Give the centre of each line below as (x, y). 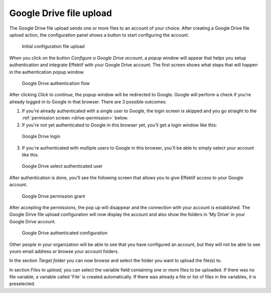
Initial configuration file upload (53, 46)
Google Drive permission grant (53, 196)
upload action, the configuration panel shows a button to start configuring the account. (99, 35)
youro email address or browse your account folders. (64, 251)
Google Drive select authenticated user (62, 166)
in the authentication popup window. (47, 72)
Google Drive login (41, 136)
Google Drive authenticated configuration (65, 233)
